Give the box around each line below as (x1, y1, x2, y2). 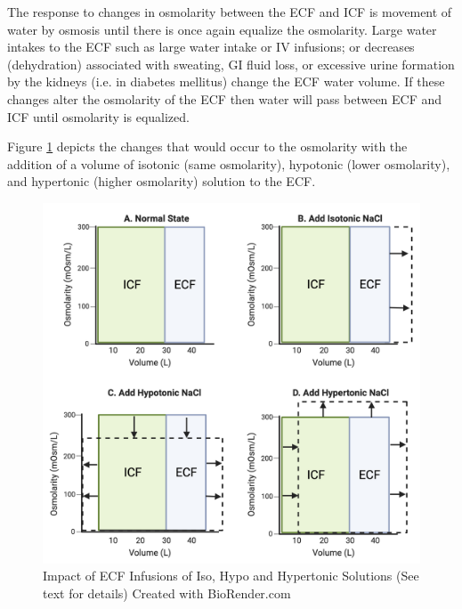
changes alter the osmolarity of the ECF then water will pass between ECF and (7, 89, 442, 108)
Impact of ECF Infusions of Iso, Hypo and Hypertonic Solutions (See (43, 566, 419, 585)
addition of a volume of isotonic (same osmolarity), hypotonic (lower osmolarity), (7, 154, 450, 173)
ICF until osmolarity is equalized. (7, 107, 190, 126)
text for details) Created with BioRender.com (43, 584, 291, 603)
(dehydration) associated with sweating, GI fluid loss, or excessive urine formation (7, 54, 455, 73)
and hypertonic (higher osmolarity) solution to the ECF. (7, 172, 316, 191)
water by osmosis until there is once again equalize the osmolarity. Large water (7, 20, 437, 38)
